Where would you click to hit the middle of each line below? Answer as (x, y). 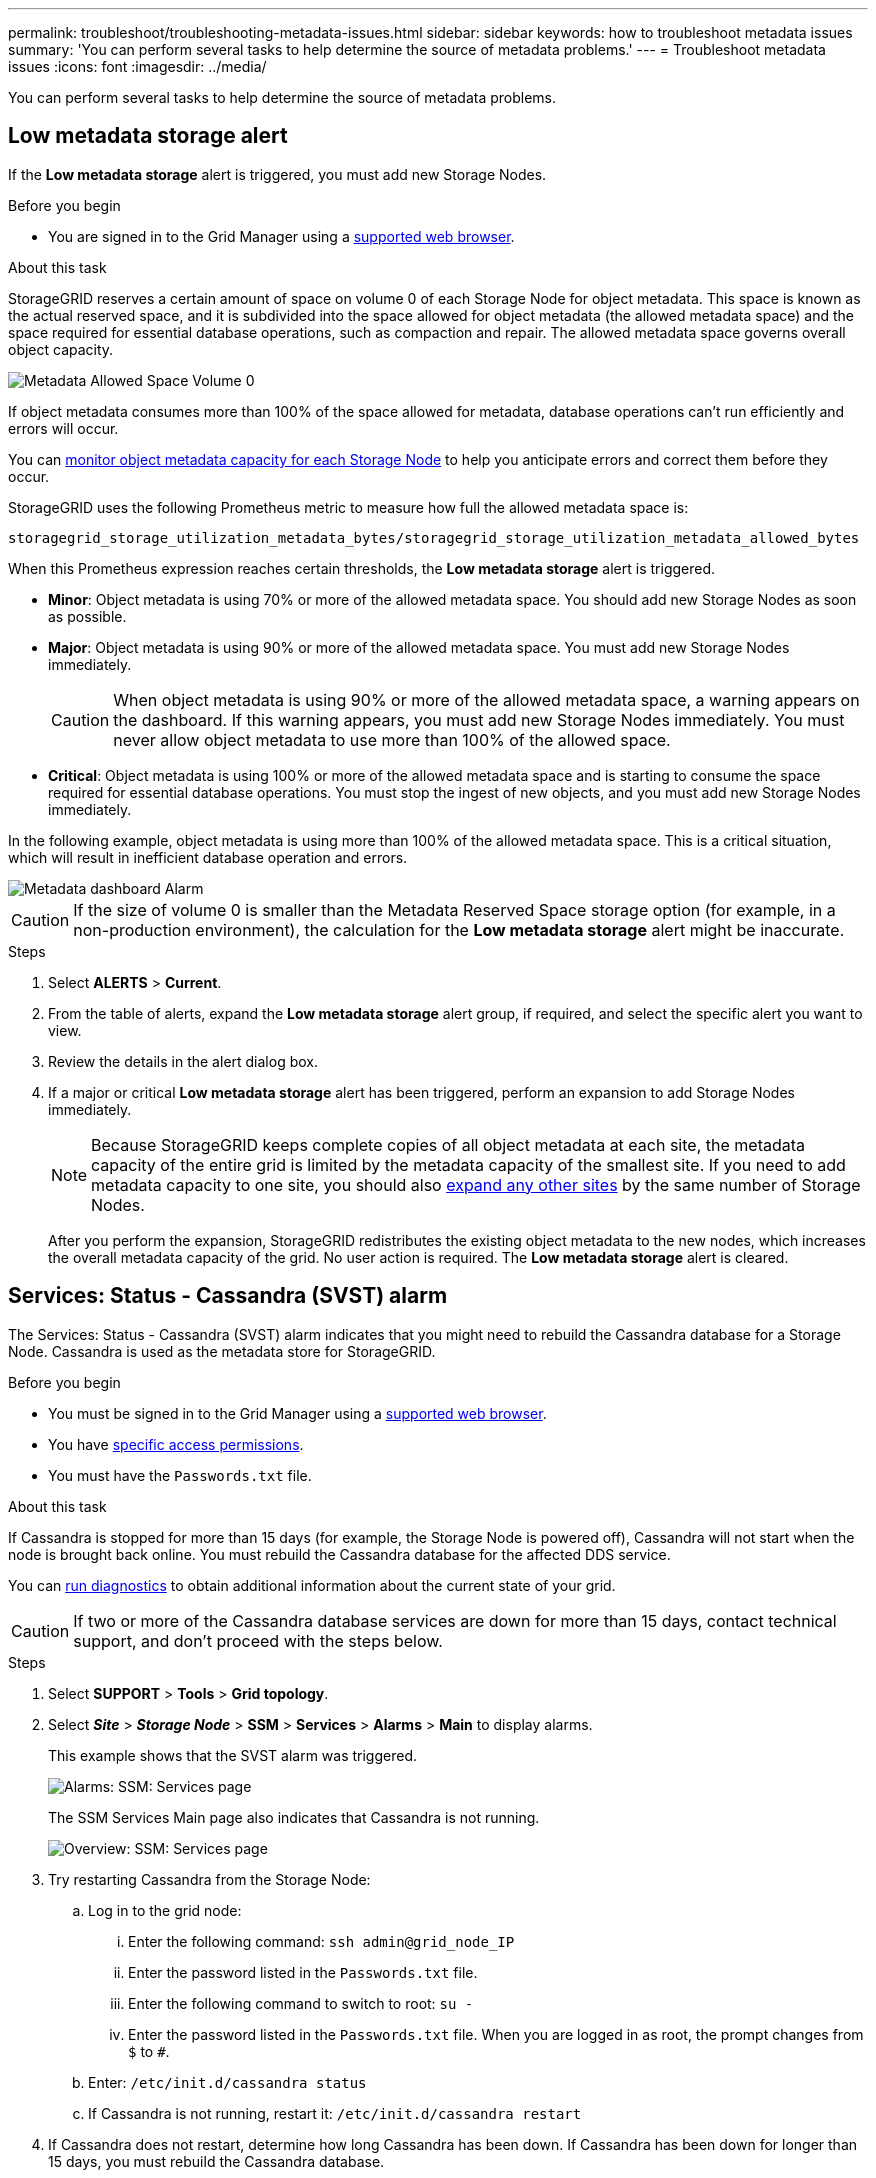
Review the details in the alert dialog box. (183, 1061)
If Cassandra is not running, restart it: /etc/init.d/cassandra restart (335, 2113)
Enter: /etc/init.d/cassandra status (227, 2082)
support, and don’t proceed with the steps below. (258, 1640)
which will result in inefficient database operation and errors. (208, 857)
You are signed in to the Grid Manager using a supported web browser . (281, 236)
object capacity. (61, 349)
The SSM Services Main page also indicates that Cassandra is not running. (294, 1817)
